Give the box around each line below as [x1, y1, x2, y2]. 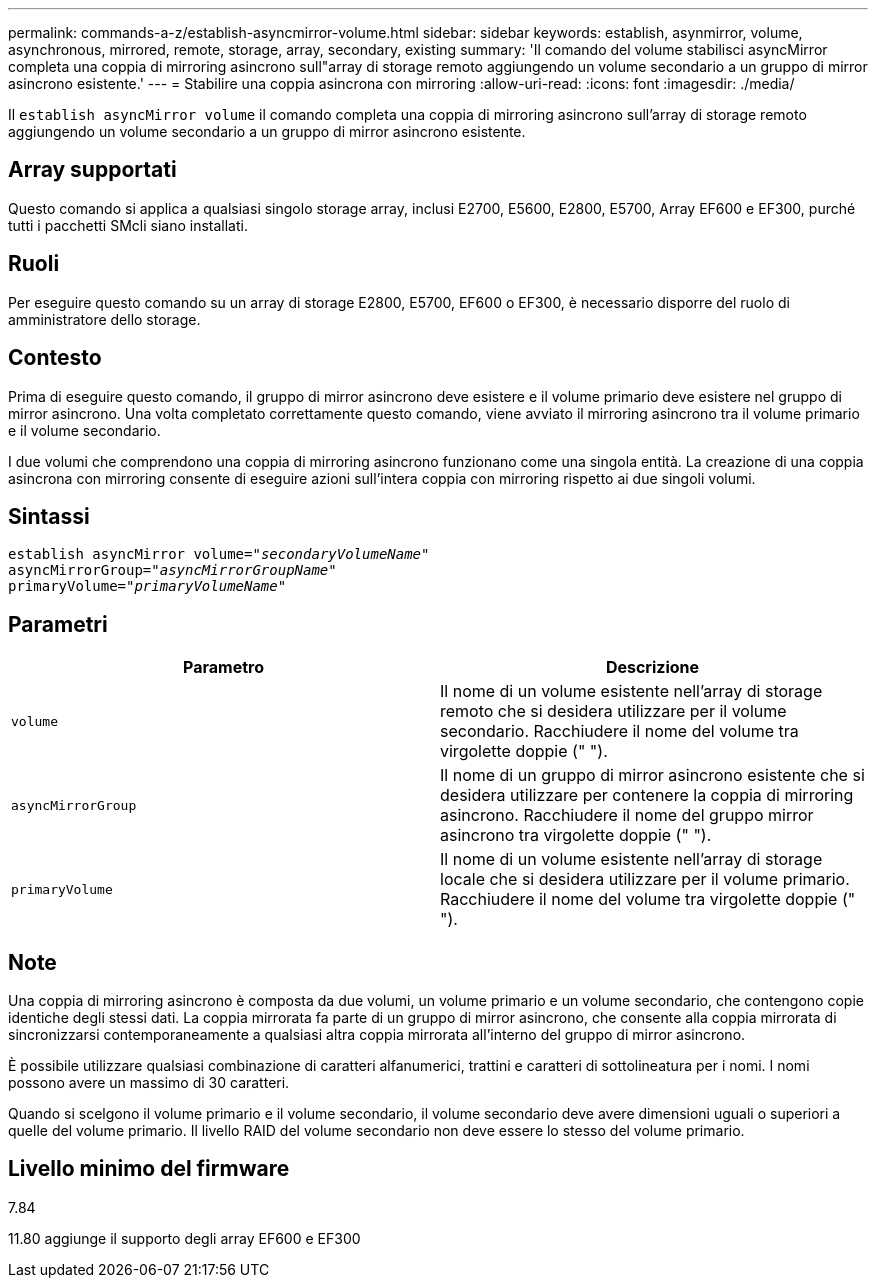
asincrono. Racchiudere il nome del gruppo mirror [440, 805, 814, 826]
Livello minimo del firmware [8, 1156, 290, 1182]
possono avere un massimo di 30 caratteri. [8, 1074, 290, 1092]
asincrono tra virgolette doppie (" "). [440, 825, 712, 846]
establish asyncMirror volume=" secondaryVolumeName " [8, 546, 430, 563]
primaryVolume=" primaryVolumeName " [8, 578, 287, 595]
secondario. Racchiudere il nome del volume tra [440, 721, 799, 742]
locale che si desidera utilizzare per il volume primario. [440, 869, 850, 890]
